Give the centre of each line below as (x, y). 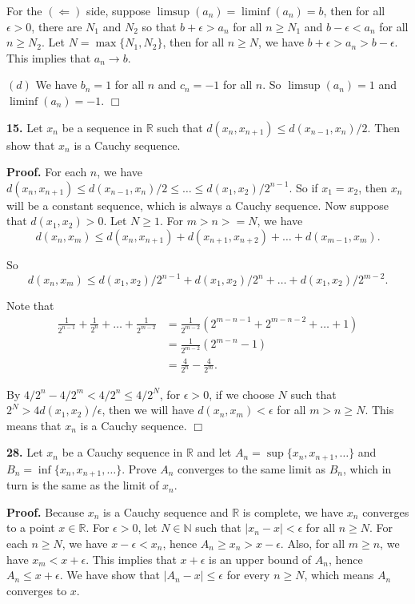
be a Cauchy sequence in (122, 452)
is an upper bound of (260, 559)
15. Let (25, 127)
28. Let (25, 452)
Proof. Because (46, 511)
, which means (339, 575)
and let (214, 452)
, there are (57, 26)
